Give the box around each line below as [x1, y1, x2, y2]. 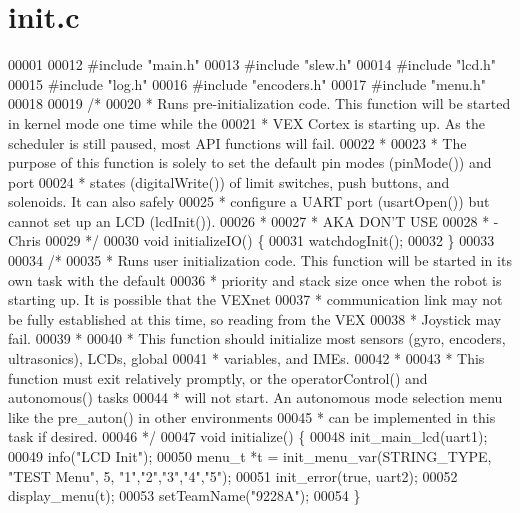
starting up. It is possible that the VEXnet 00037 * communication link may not [8, 289, 503, 310]
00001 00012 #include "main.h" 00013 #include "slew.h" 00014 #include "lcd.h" [8, 54, 497, 75]
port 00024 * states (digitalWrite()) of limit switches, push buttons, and [8, 171, 450, 192]
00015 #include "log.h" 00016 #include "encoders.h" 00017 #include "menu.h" [8, 73, 487, 94]
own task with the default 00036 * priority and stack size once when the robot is [8, 269, 502, 290]
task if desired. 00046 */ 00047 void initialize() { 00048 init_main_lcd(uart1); [8, 426, 488, 447]
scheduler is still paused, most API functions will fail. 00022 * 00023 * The [8, 132, 467, 153]
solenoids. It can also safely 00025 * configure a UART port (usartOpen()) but [8, 191, 490, 212]
